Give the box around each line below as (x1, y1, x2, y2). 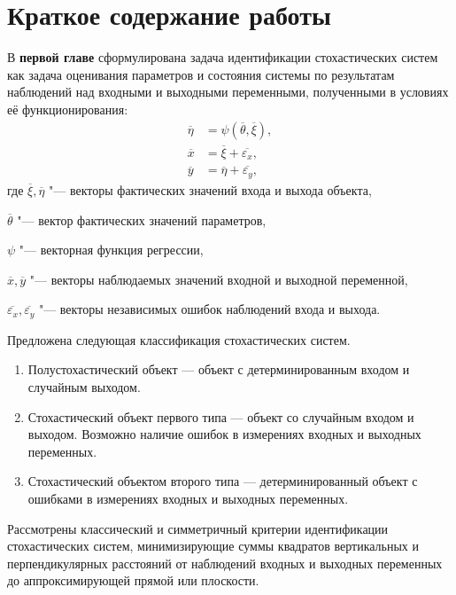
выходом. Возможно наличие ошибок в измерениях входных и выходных (27, 425, 421, 443)
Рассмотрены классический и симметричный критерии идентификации (7, 519, 389, 537)
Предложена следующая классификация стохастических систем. (7, 330, 351, 348)
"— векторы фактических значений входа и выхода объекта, (49, 180, 372, 199)
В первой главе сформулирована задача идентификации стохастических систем (7, 48, 438, 67)
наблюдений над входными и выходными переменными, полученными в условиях (7, 82, 449, 101)
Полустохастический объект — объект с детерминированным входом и (27, 360, 410, 379)
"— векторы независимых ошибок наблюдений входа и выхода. (38, 300, 381, 318)
